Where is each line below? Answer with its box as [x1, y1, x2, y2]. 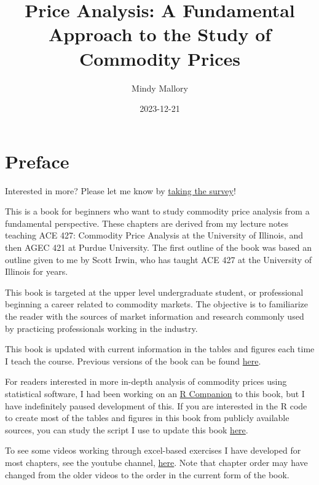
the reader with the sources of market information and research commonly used [5, 309, 304, 322]
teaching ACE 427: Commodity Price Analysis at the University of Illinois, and [5, 229, 303, 242]
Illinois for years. [5, 265, 68, 278]
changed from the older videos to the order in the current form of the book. [5, 468, 289, 481]
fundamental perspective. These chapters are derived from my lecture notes [5, 216, 288, 229]
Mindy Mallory [132, 81, 188, 94]
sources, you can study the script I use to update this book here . [5, 423, 248, 436]
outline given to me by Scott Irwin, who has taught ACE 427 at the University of [5, 253, 312, 266]
